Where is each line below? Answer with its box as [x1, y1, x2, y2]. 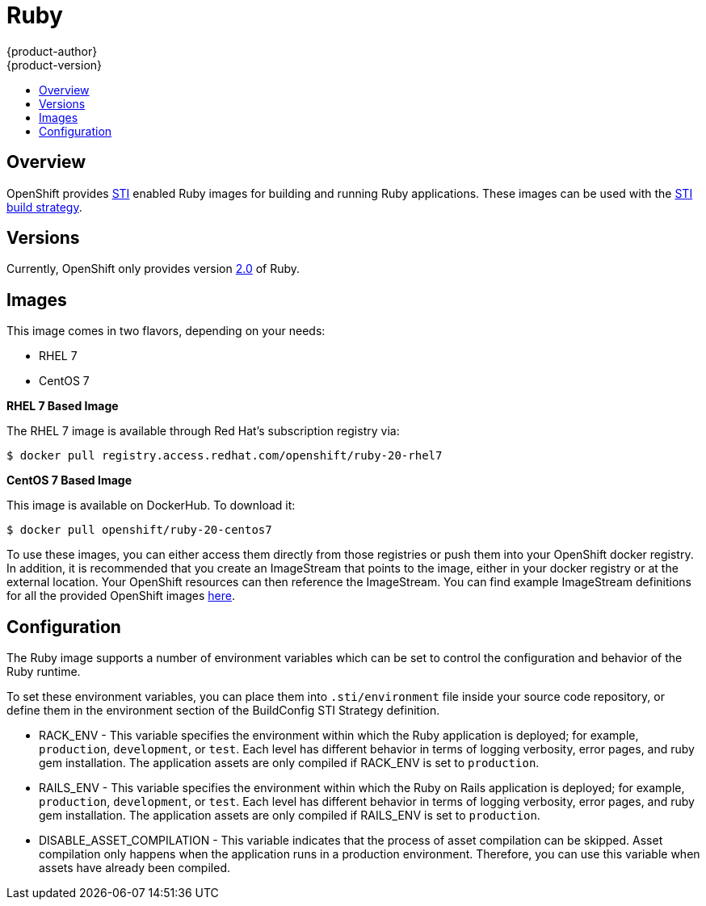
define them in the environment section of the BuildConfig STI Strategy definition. [6, 703, 440, 718]
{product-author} [6, 44, 98, 58]
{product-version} [6, 57, 103, 72]
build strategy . [6, 199, 82, 214]
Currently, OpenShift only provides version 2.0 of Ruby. [6, 262, 300, 276]
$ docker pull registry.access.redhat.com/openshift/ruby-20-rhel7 [6, 449, 443, 463]
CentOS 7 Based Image [6, 473, 132, 488]
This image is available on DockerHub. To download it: [6, 498, 296, 513]
